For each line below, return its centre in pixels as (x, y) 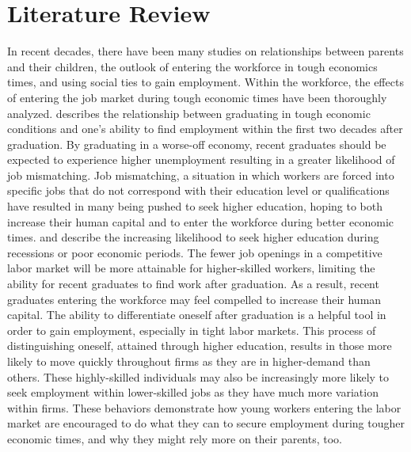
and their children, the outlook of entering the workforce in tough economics (192, 66)
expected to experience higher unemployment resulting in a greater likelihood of (201, 160)
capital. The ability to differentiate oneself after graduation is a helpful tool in (197, 315)
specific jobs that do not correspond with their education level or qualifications (198, 190)
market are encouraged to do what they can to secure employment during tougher (206, 423)
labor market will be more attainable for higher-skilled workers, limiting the (191, 268)
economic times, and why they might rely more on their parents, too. (175, 438)
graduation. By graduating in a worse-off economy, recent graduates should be (197, 144)
